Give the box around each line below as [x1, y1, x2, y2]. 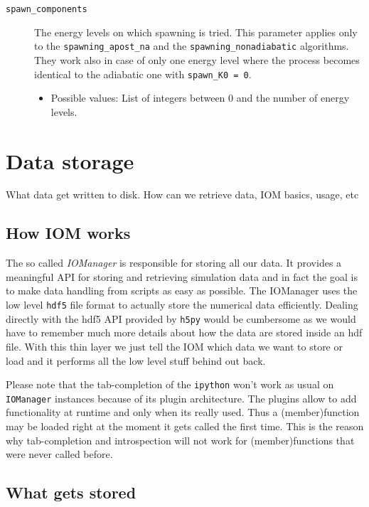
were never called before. [6, 447, 113, 461]
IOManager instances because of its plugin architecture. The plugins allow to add [6, 390, 357, 405]
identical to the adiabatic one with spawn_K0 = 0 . [34, 66, 252, 81]
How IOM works [6, 222, 131, 244]
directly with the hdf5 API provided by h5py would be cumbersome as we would [6, 311, 356, 326]
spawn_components [6, 4, 87, 14]
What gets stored [6, 481, 137, 503]
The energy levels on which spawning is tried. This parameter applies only [34, 24, 358, 39]
